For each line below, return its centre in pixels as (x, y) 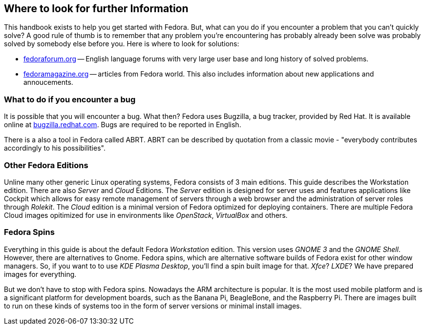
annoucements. (48, 82)
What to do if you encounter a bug (70, 99)
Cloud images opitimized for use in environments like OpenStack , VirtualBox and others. (146, 215)
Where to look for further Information (96, 9)
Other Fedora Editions (46, 165)
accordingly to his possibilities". (55, 148)
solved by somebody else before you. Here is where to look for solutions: (122, 44)
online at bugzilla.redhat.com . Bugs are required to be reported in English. (123, 125)
